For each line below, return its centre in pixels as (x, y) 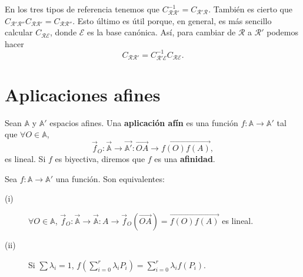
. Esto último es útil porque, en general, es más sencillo (172, 20)
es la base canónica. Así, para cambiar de (162, 32)
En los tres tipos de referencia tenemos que (82, 9)
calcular (19, 32)
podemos (282, 32)
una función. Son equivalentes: (110, 178)
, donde (63, 32)
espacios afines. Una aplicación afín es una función (144, 122)
